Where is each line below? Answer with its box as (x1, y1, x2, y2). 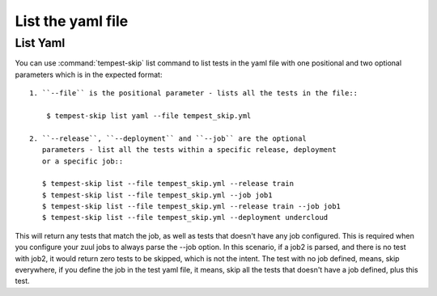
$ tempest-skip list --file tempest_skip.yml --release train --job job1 (41, 202, 342, 211)
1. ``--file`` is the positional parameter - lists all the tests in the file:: (29, 89, 359, 98)
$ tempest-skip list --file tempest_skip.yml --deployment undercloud (41, 213, 329, 222)
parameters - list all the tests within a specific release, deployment (41, 146, 337, 154)
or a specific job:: (41, 156, 124, 166)
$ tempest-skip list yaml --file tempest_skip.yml (45, 111, 252, 121)
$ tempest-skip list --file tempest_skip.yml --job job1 (41, 190, 273, 200)
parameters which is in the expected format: (15, 70, 163, 79)
